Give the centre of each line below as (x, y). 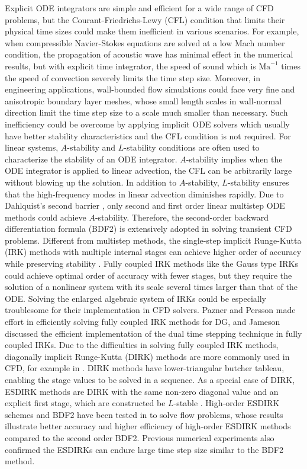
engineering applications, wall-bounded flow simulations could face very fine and (150, 89)
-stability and (91, 147)
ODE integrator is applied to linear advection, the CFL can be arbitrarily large (148, 170)
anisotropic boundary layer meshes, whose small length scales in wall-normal (143, 100)
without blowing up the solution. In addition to (91, 182)
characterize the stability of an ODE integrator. (91, 159)
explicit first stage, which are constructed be (85, 403)
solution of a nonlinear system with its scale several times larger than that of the (151, 287)
